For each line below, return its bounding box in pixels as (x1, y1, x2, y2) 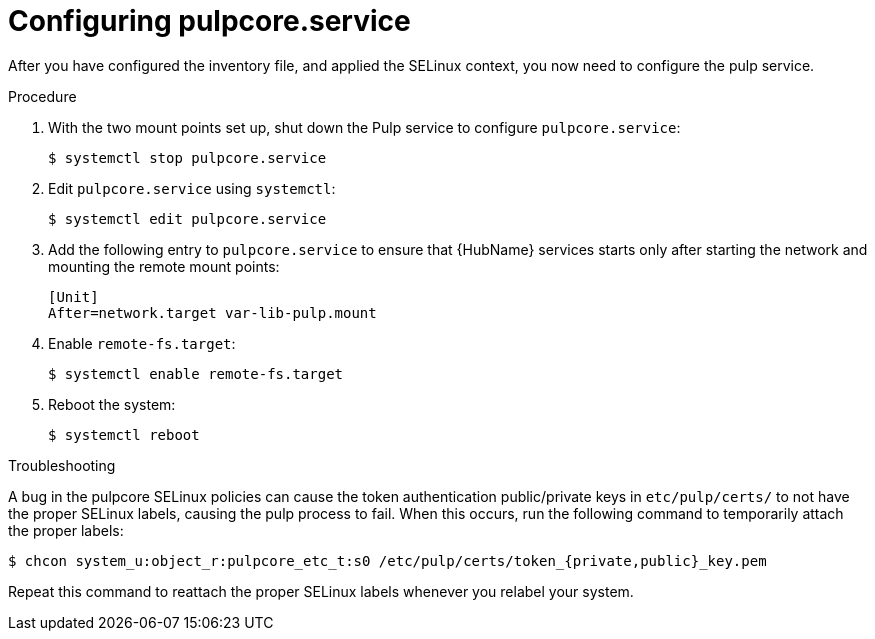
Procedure (8, 87, 77, 105)
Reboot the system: (48, 395, 176, 413)
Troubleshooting (8, 456, 116, 474)
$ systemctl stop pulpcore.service (48, 149, 327, 166)
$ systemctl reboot (48, 426, 200, 443)
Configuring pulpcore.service (8, 4, 411, 38)
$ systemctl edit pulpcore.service (48, 210, 327, 227)
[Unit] (48, 288, 99, 305)
